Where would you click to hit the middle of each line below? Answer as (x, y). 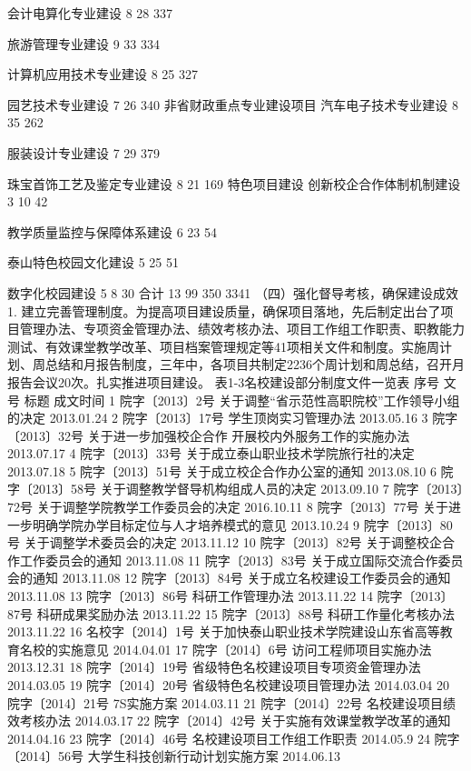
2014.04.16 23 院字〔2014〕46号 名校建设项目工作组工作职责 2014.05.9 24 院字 (234, 738)
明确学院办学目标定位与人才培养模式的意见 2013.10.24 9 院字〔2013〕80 (242, 524)
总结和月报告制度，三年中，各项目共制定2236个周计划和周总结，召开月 (255, 364)
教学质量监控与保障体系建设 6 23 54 (112, 231)
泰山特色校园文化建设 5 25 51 (93, 262)
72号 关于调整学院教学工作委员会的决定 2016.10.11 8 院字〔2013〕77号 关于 (228, 507)
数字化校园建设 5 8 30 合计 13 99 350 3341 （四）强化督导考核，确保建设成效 (233, 292)
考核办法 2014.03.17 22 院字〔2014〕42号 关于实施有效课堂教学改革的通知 (235, 721)
